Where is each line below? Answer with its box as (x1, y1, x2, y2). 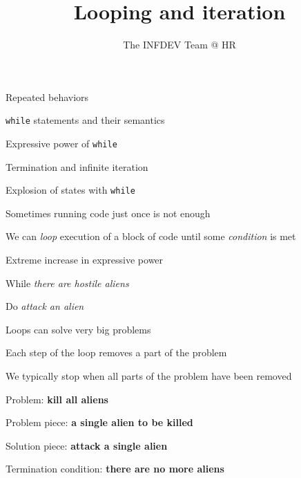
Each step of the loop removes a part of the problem (6, 345, 227, 360)
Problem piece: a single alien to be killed (6, 415, 193, 430)
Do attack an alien (6, 299, 84, 313)
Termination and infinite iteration (6, 159, 148, 174)
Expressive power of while (6, 136, 117, 150)
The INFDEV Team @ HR (123, 37, 236, 52)
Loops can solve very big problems (6, 322, 151, 336)
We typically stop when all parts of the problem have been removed (6, 369, 292, 383)
